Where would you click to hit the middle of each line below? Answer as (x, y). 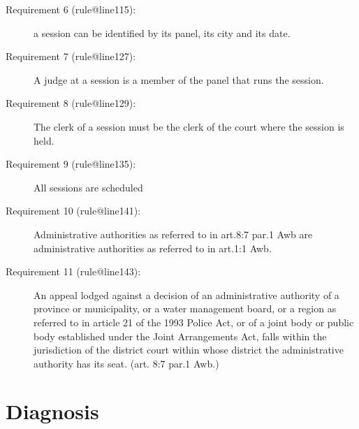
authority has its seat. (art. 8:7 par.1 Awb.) (126, 363)
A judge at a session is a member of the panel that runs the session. (179, 79)
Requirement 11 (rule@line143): (73, 271)
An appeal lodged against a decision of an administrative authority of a (186, 295)
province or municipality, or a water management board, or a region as (185, 308)
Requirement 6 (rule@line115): (71, 9)
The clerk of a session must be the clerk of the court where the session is (189, 126)
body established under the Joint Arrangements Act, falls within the (180, 336)
